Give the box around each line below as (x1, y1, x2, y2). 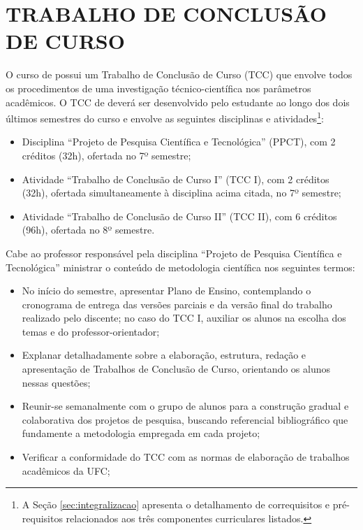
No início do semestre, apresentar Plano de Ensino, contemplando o (22, 283, 311, 298)
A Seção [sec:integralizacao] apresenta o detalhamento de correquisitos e (22, 497, 330, 512)
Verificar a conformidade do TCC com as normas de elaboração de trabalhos (22, 450, 350, 464)
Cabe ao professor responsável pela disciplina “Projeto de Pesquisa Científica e (6, 245, 342, 260)
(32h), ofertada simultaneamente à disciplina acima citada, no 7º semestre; (22, 185, 341, 200)
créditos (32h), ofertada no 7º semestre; (22, 148, 191, 162)
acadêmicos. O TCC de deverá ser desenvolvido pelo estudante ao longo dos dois (6, 94, 350, 109)
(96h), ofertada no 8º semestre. (22, 222, 155, 237)
